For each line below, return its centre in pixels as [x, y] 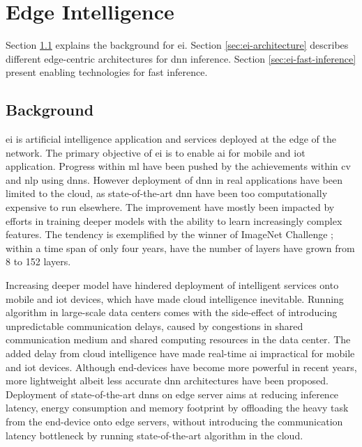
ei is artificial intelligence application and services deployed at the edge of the [171, 139]
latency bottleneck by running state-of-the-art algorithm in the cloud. [154, 435]
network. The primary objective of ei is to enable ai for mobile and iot [156, 152]
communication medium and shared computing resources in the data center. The [178, 339]
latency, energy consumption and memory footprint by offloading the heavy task [177, 408]
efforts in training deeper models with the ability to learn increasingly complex [174, 220]
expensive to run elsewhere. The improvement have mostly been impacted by [170, 207]
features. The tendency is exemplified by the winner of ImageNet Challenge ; [169, 234]
